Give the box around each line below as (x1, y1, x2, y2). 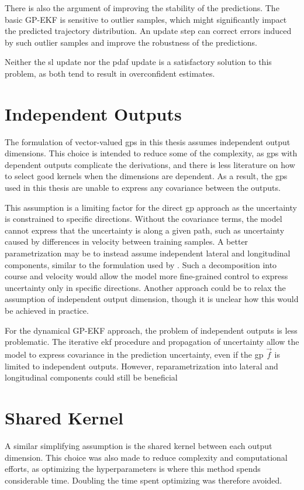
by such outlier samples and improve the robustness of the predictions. (5, 36, 257, 48)
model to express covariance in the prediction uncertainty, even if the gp (5, 348, 264, 360)
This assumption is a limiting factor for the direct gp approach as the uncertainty (5, 201, 297, 213)
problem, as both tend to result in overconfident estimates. (5, 67, 215, 79)
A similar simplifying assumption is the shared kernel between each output (5, 439, 272, 451)
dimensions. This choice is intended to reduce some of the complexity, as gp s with (5, 147, 298, 159)
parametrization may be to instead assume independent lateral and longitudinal (5, 247, 291, 259)
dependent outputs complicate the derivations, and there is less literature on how (5, 158, 295, 170)
